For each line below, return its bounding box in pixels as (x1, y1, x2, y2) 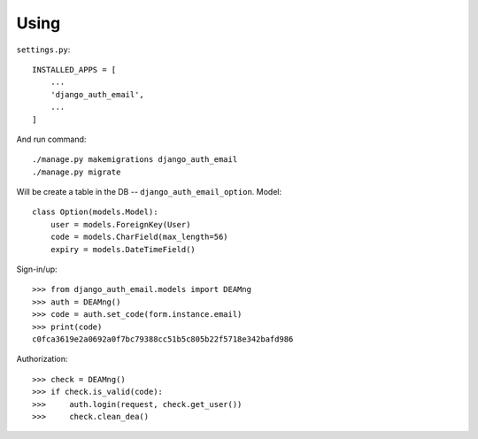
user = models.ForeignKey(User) (50, 219, 191, 229)
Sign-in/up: (16, 264, 58, 274)
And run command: (16, 134, 87, 144)
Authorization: (16, 354, 68, 365)
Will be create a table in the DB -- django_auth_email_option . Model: (16, 187, 282, 197)
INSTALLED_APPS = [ (32, 65, 117, 74)
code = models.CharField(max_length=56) (50, 232, 229, 243)
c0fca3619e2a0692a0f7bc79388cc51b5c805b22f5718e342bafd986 (32, 334, 294, 344)
